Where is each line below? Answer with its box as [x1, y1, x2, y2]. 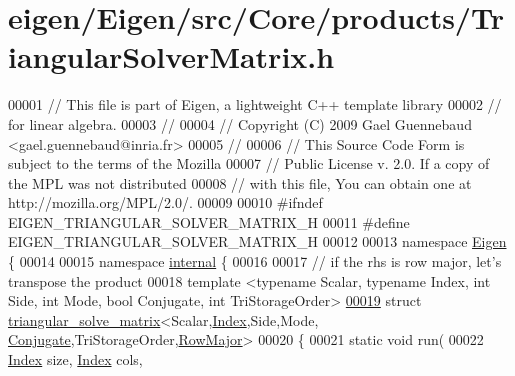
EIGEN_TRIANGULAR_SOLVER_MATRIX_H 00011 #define [8, 211, 410, 232]
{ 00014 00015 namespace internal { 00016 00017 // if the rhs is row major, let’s [8, 251, 502, 272]
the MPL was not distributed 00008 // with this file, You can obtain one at [8, 172, 472, 193]
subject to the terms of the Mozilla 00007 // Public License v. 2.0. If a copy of [8, 153, 490, 174]
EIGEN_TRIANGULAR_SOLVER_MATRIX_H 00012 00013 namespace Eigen [8, 231, 507, 252]
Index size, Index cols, [8, 349, 143, 370]
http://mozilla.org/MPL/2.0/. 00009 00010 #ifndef [8, 192, 323, 213]
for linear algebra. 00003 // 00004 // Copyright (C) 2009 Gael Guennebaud [8, 113, 472, 134]
